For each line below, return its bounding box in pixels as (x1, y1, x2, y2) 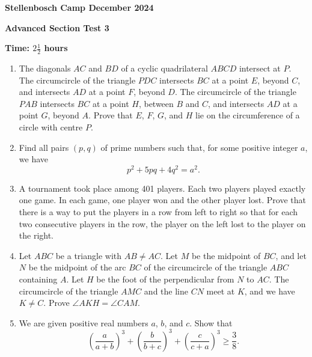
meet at (206, 284, 235, 297)
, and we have (244, 284, 295, 297)
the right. (19, 229, 54, 242)
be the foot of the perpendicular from (96, 273, 234, 285)
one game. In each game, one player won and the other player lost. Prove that (19, 194, 306, 206)
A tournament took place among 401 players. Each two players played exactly (19, 182, 306, 194)
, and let (275, 249, 307, 261)
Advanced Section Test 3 (5, 21, 109, 34)
